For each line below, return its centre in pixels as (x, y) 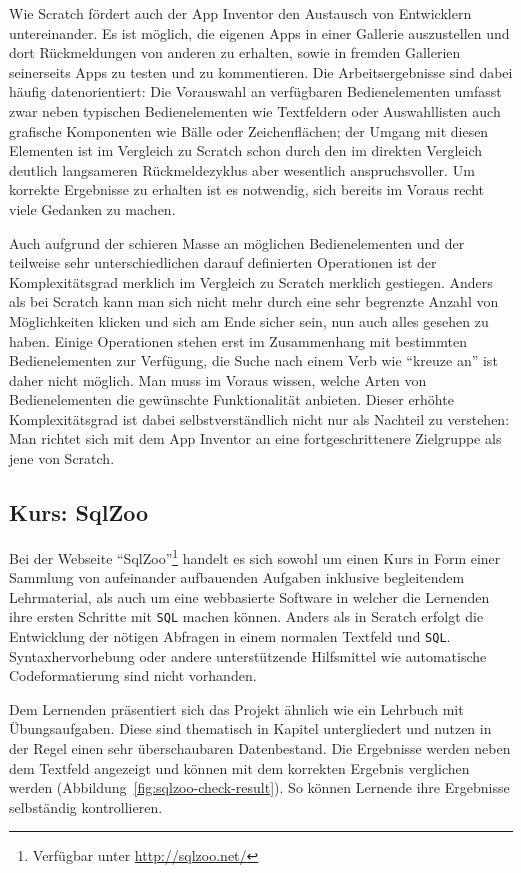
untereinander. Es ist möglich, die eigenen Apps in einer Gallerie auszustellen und (259, 32)
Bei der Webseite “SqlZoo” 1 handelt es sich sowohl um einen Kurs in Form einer (255, 556)
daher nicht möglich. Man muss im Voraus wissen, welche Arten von (218, 379)
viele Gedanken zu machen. (92, 208)
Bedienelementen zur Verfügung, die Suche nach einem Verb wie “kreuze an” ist (253, 360)
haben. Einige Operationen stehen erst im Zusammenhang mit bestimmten (238, 340)
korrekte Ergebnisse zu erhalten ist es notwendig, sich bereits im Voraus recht (247, 189)
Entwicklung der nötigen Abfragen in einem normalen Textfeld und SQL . (230, 635)
